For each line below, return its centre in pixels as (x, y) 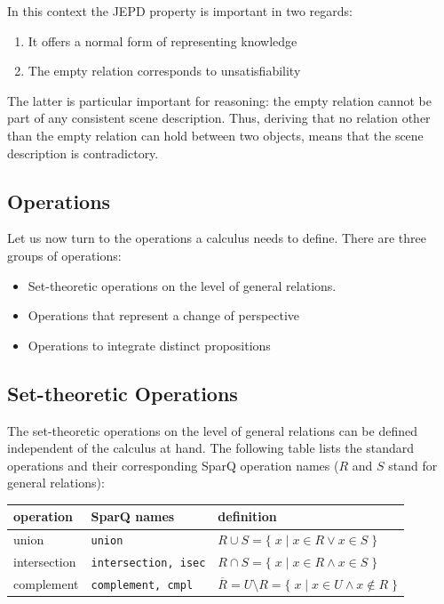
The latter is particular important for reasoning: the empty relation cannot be (220, 100)
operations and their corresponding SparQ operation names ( (173, 465)
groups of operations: (64, 255)
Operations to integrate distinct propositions (149, 345)
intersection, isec (148, 564)
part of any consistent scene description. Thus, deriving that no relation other (219, 118)
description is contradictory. (83, 153)
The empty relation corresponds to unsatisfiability (164, 71)
